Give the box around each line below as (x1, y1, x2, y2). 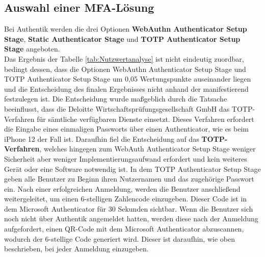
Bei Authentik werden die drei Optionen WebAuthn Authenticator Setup (4, 23, 247, 34)
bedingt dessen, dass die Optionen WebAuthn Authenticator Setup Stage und (4, 63, 246, 74)
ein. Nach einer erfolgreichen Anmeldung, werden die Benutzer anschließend (4, 183, 241, 194)
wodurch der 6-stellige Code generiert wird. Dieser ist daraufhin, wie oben (4, 233, 235, 244)
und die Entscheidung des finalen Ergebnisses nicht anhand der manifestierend (4, 83, 249, 94)
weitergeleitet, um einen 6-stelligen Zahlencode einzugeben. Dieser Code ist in (4, 193, 247, 204)
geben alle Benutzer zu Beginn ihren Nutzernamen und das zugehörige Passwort (4, 173, 254, 184)
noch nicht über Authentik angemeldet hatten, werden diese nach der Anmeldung (4, 213, 258, 224)
